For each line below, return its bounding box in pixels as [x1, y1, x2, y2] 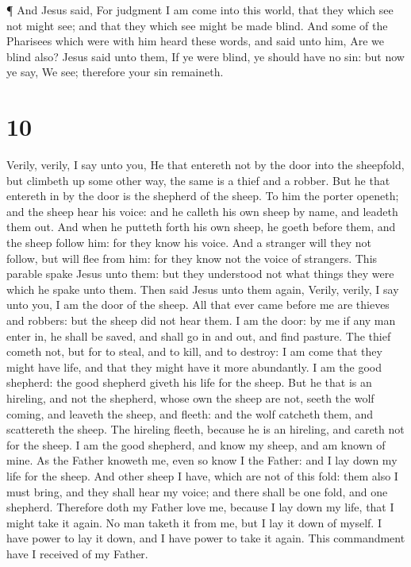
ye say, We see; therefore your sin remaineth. [6, 64, 224, 80]
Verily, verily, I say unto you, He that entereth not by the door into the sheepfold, [6, 156, 405, 173]
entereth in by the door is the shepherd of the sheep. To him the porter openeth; [6, 187, 399, 204]
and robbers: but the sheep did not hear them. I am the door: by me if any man [6, 312, 396, 329]
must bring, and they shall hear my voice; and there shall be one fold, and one [6, 483, 388, 499]
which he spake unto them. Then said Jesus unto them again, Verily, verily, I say [6, 280, 399, 297]
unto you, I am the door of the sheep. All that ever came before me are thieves [6, 296, 390, 313]
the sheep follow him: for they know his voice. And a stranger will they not [6, 234, 372, 251]
